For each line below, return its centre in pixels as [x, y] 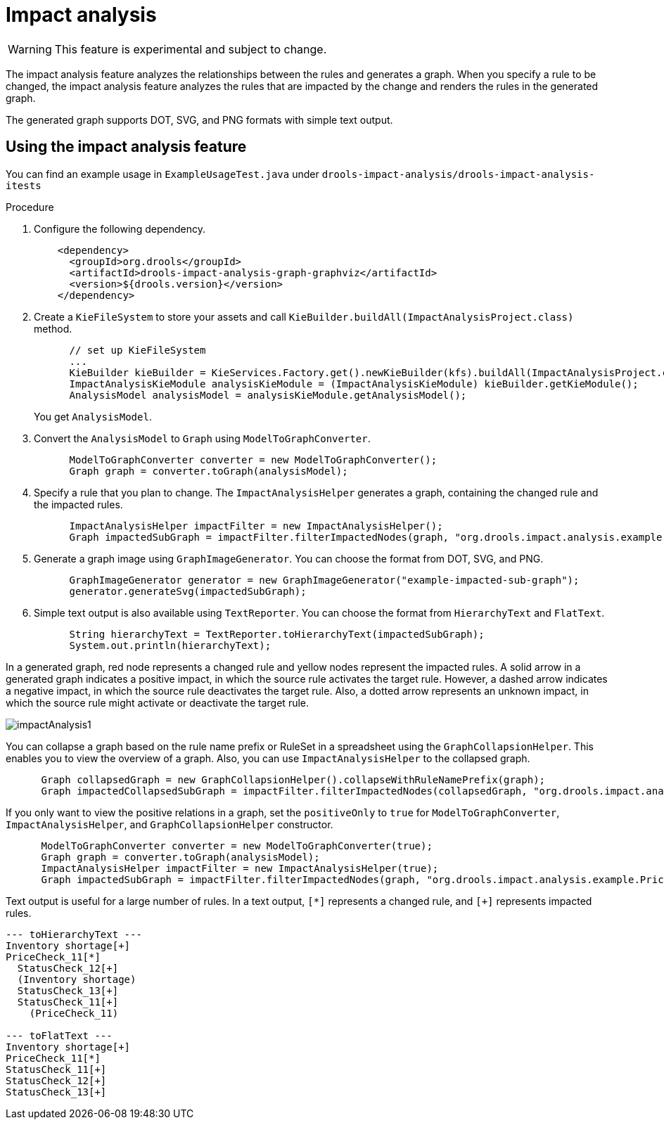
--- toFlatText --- [59, 1035]
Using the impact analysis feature [126, 147]
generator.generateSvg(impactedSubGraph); [188, 591]
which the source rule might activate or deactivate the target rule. [158, 702]
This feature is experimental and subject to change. [191, 49]
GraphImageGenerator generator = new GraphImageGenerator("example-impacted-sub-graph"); [324, 580]
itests [24, 185]
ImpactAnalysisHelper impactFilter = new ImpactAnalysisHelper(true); [240, 868]
